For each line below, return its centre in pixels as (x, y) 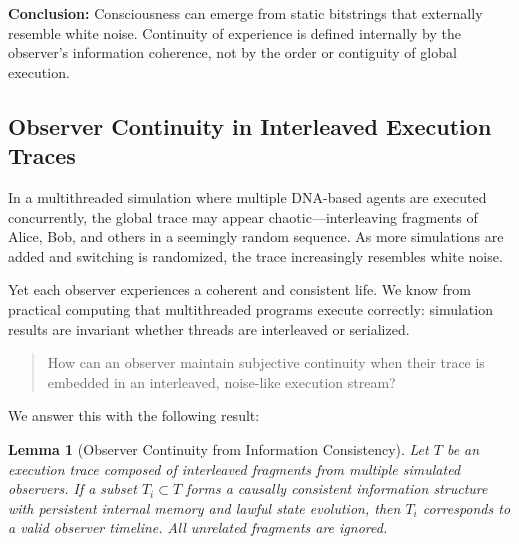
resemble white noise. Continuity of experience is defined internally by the (235, 32)
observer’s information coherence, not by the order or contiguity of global (232, 52)
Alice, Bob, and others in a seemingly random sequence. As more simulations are (256, 236)
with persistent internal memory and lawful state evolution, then (204, 507)
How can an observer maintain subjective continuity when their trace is (266, 362)
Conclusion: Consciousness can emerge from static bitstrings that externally (245, 13)
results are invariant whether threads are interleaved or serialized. (209, 328)
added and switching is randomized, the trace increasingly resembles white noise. (255, 255)
